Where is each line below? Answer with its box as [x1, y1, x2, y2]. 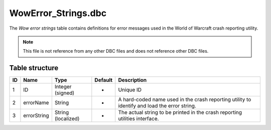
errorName [23, 99, 49, 106]
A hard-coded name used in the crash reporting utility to [118, 96, 251, 103]
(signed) [54, 89, 75, 96]
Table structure [9, 64, 59, 72]
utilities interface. [118, 115, 159, 122]
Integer [54, 83, 72, 90]
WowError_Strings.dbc [9, 8, 107, 19]
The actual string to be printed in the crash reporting [118, 109, 242, 116]
